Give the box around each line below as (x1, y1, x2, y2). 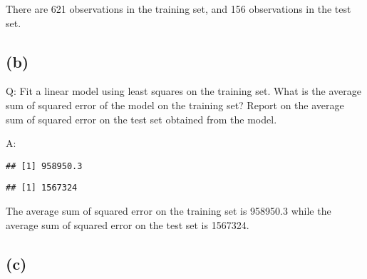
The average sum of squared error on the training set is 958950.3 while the (6, 203, 331, 218)
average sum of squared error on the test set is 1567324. (6, 217, 249, 232)
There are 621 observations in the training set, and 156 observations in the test (6, 1, 351, 16)
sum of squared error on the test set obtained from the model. (6, 111, 277, 126)
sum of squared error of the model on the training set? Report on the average (6, 97, 344, 112)
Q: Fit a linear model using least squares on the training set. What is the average (6, 83, 361, 98)
